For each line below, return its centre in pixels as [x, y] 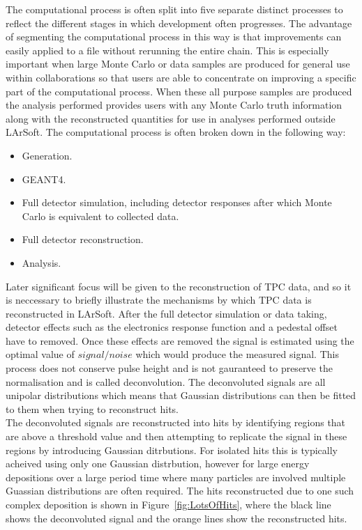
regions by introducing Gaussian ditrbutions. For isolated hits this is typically [172, 450]
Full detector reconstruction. [83, 239]
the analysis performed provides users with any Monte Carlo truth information [174, 105]
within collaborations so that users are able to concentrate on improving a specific [181, 77]
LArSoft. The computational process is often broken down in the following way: [176, 132]
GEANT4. [44, 179]
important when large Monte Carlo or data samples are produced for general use [178, 64]
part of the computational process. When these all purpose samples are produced [179, 91]
